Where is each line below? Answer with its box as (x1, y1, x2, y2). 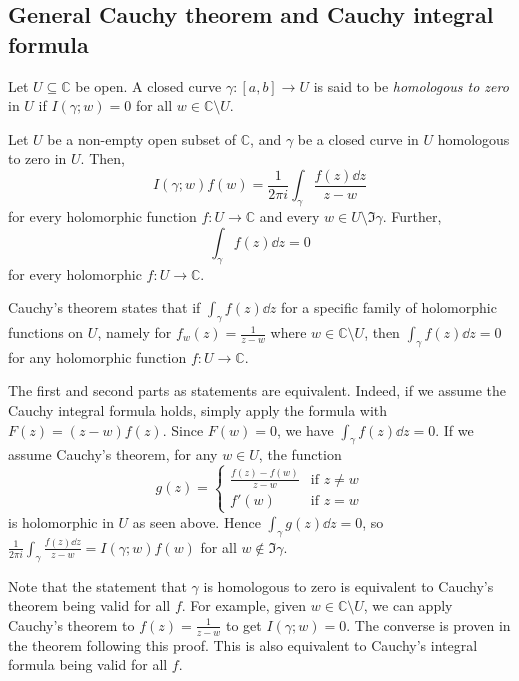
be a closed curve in (297, 128, 419, 149)
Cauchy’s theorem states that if (8, 297, 201, 318)
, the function (258, 444, 342, 465)
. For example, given (181, 595, 307, 616)
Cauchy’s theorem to (8, 614, 135, 635)
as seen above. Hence (132, 511, 261, 532)
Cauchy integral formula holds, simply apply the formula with (8, 400, 388, 420)
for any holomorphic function (8, 346, 187, 367)
